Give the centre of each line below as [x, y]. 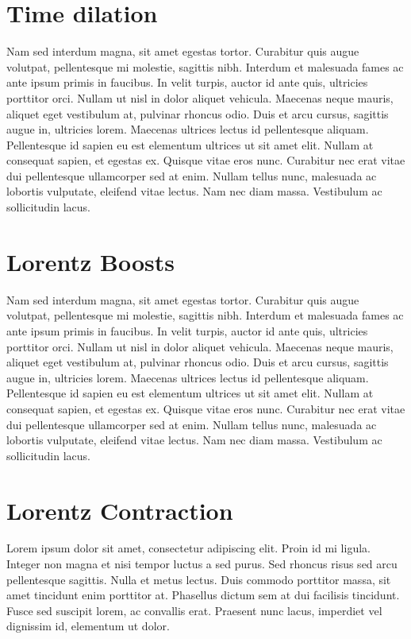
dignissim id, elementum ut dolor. [88, 626]
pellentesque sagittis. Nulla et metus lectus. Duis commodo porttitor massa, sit [199, 579]
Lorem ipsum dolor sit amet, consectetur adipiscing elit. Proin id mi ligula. [188, 548]
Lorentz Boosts [90, 261]
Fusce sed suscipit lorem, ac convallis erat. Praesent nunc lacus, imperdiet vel [194, 610]
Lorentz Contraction [120, 510]
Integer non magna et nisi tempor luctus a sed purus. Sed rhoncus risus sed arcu [202, 564]
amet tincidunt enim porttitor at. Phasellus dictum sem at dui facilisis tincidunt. [203, 595]
